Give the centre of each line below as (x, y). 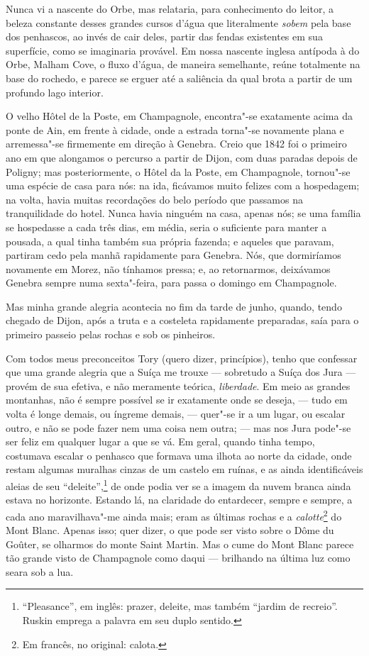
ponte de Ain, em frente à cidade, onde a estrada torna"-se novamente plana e (175, 129)
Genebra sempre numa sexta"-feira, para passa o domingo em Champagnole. (171, 283)
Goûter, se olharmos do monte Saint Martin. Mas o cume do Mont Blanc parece (180, 544)
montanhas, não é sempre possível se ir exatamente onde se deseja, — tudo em (177, 400)
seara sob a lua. (40, 571)
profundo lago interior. (55, 92)
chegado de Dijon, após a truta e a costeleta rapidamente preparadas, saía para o (182, 320)
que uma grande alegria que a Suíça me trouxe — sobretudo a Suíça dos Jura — (181, 372)
